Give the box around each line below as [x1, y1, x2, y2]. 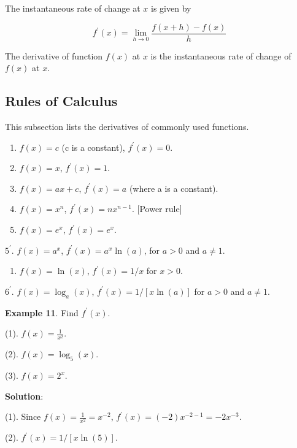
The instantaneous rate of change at [5, 2, 141, 14]
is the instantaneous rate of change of [150, 49, 291, 62]
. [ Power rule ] [131, 202, 182, 215]
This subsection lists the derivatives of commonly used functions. [5, 120, 249, 133]
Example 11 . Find [5, 306, 79, 319]
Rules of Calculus [5, 91, 118, 110]
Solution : [5, 389, 44, 402]
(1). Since [5, 410, 41, 423]
